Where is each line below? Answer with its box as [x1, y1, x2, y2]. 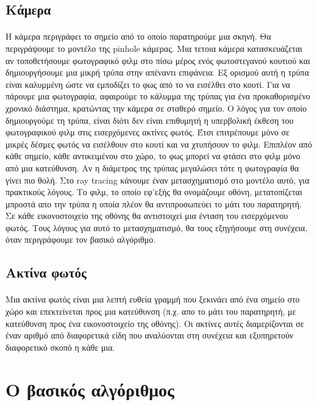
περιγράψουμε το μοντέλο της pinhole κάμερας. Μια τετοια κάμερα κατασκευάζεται [5, 41, 302, 54]
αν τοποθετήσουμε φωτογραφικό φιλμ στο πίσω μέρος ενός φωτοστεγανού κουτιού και [5, 54, 310, 66]
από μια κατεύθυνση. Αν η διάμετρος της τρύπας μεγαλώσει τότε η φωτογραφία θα [5, 161, 299, 174]
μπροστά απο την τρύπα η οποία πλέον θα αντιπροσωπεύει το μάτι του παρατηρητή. [5, 197, 302, 210]
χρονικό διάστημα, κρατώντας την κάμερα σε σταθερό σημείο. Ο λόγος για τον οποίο [5, 101, 307, 114]
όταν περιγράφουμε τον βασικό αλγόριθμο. [5, 233, 156, 246]
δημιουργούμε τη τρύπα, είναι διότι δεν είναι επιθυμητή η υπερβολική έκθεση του [5, 113, 294, 126]
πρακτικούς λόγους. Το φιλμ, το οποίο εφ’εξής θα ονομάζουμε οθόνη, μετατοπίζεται [5, 185, 302, 198]
